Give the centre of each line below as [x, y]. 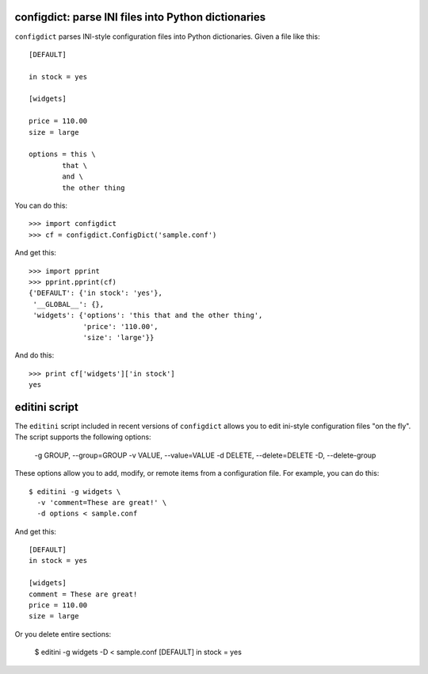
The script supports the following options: [83, 437]
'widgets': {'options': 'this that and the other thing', [148, 316]
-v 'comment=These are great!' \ [102, 502]
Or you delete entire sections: [63, 634]
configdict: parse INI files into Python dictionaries [140, 17]
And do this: [34, 355]
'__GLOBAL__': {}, [69, 304]
